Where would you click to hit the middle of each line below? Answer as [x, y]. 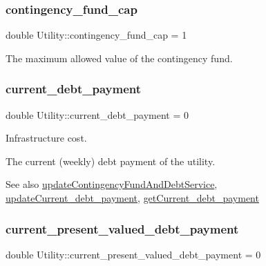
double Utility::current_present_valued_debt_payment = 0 [133, 254]
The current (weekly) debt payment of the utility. [111, 161]
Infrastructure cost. [46, 138]
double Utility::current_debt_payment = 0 [97, 114]
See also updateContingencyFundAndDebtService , [112, 184]
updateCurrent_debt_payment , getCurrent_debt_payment [132, 198]
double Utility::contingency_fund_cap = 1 [96, 35]
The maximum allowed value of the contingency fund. [119, 58]
